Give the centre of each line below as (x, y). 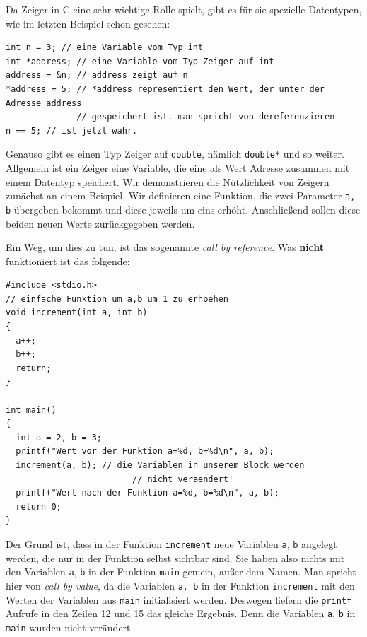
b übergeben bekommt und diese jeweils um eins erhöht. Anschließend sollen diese (183, 209)
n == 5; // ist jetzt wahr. (72, 130)
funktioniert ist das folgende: (68, 261)
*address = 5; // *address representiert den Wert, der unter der (165, 89)
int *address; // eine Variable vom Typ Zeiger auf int (140, 61)
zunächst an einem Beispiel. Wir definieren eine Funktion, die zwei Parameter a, (181, 195)
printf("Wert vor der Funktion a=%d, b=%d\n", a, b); (145, 451)
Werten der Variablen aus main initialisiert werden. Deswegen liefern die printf (179, 599)
